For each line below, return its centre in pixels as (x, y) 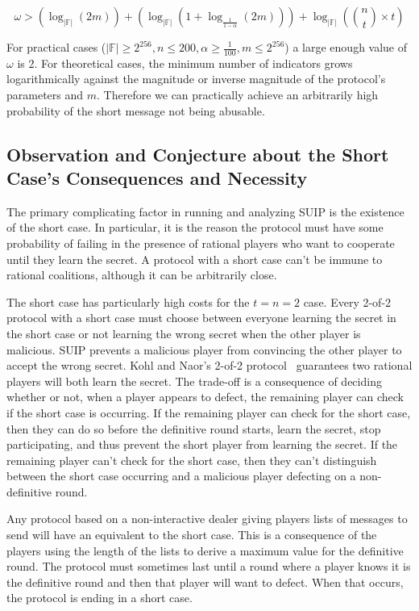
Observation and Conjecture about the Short (198, 154)
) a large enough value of (346, 47)
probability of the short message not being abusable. (136, 110)
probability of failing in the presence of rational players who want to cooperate (201, 243)
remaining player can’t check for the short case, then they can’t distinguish (192, 460)
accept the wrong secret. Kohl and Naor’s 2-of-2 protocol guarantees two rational (209, 365)
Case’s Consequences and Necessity (157, 177)
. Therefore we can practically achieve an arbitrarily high (238, 95)
